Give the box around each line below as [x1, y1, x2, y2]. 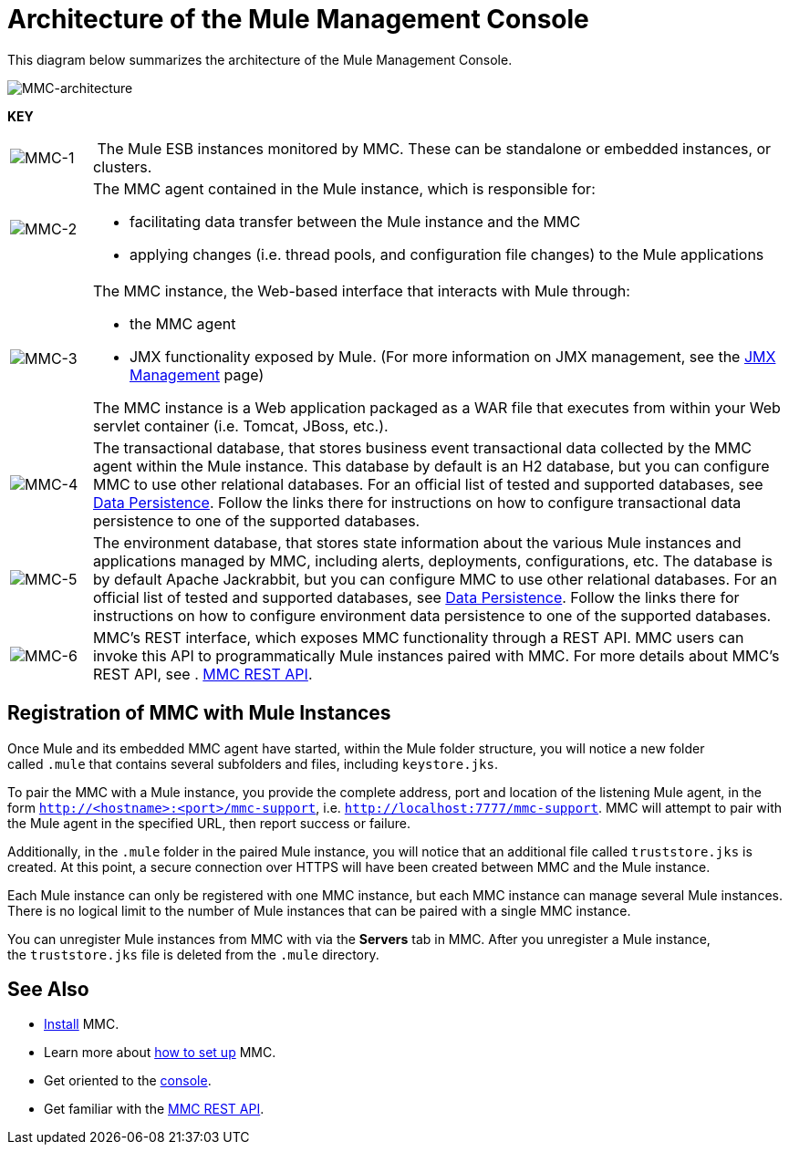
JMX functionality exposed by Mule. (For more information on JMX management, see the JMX [129, 347, 776, 366]
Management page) [129, 365, 265, 384]
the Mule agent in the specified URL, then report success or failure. [7, 815, 411, 831]
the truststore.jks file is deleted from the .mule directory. [7, 946, 379, 962]
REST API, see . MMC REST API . [92, 664, 313, 683]
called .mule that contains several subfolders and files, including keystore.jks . [7, 755, 498, 772]
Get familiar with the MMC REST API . [44, 1101, 265, 1117]
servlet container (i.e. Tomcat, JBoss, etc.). [92, 416, 389, 435]
